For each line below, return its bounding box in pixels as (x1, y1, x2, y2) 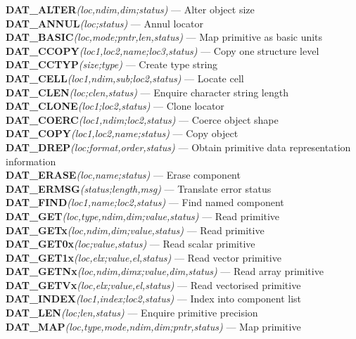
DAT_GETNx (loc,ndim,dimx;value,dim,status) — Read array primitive (6, 264, 324, 279)
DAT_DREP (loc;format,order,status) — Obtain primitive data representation (6, 139, 351, 154)
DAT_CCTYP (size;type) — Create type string (6, 57, 218, 72)
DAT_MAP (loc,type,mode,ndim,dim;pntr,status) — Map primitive (6, 319, 301, 333)
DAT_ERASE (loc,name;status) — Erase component (6, 167, 241, 182)
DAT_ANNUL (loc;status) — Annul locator (6, 15, 203, 30)
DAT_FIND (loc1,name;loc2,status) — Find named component (6, 195, 284, 210)
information (6, 153, 56, 168)
